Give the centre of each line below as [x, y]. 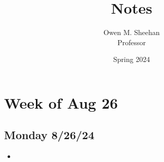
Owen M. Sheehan [132, 32]
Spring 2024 [132, 59]
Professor [132, 42]
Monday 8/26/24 [49, 135]
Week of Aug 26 [61, 102]
